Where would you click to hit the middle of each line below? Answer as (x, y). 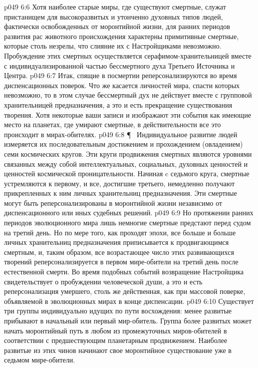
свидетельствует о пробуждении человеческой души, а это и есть (103, 281)
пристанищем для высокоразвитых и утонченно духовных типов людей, (113, 16)
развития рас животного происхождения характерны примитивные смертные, (121, 36)
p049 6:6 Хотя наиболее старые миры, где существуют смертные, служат (115, 7)
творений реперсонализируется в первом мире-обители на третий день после (121, 262)
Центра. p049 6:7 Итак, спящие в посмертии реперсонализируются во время (120, 75)
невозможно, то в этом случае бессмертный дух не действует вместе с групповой (128, 95)
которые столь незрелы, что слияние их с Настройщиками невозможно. (113, 46)
